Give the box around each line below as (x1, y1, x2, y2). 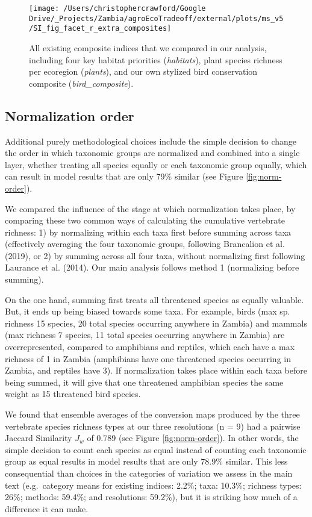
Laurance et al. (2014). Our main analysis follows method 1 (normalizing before (5, 261, 299, 274)
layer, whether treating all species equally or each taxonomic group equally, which (5, 158, 307, 171)
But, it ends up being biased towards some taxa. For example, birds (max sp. (5, 305, 290, 318)
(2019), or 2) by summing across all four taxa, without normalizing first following (5, 249, 305, 262)
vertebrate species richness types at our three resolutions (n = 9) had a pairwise (5, 419, 301, 432)
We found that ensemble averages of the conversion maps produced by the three (5, 408, 300, 421)
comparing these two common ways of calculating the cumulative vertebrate (5, 214, 285, 227)
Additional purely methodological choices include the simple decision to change (5, 134, 297, 147)
